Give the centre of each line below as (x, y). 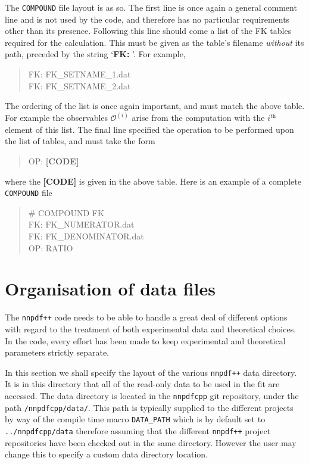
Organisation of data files (110, 289)
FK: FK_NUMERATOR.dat (81, 224)
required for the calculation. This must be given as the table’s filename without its (154, 42)
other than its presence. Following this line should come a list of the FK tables (148, 31)
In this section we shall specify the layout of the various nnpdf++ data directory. (151, 372)
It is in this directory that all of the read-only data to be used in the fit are (142, 384)
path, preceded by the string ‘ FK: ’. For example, (95, 54)
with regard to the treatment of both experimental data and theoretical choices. (151, 329)
